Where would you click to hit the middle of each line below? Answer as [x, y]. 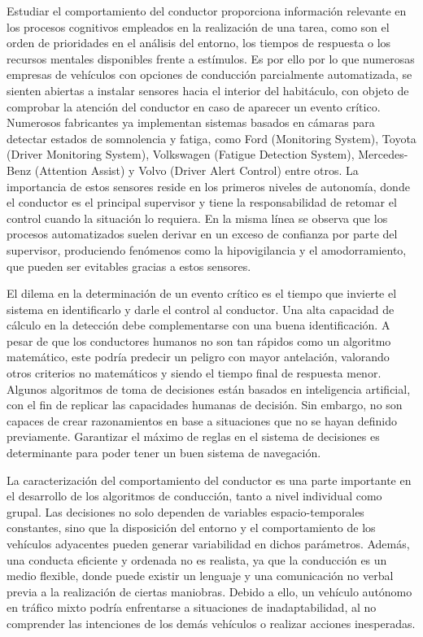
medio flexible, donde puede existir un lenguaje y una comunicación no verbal [200, 576]
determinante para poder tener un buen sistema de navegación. [164, 453]
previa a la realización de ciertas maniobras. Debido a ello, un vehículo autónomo [209, 591]
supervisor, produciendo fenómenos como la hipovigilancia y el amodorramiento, [207, 249]
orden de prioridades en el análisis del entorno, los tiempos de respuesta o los [199, 43]
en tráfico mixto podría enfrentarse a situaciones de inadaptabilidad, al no [192, 607]
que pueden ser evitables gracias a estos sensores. [129, 266]
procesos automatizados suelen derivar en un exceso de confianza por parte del [202, 234]
